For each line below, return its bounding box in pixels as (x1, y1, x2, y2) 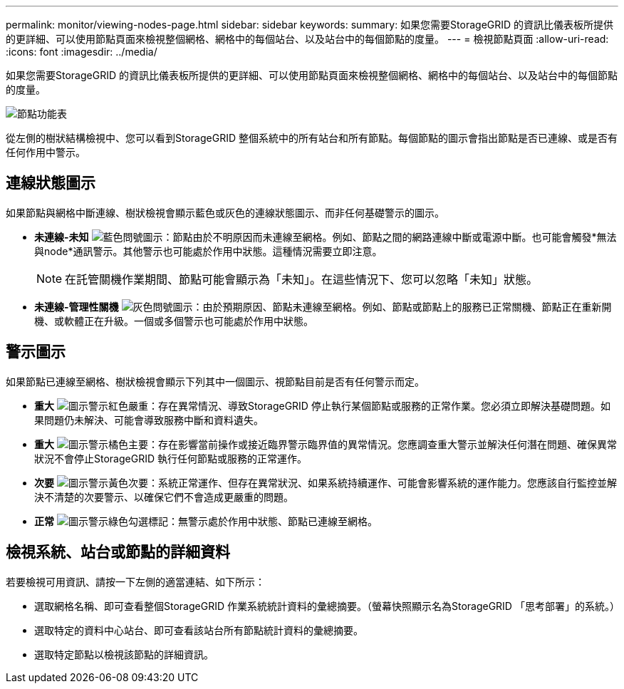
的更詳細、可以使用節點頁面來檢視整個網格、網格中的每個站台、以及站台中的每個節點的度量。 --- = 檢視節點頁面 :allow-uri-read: (6, 33, 609, 45)
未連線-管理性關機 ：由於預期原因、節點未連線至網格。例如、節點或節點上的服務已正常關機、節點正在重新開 (34, 300, 612, 313)
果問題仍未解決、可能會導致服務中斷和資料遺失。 (34, 413, 264, 426)
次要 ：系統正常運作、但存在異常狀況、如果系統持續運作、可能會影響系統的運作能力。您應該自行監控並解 (34, 476, 617, 489)
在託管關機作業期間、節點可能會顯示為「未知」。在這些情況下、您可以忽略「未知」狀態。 (65, 271, 539, 286)
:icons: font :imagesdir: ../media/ (6, 46, 157, 58)
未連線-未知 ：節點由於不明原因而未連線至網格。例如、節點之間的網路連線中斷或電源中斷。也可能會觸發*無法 (34, 230, 617, 243)
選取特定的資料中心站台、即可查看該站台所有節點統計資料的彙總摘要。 (34, 623, 363, 636)
